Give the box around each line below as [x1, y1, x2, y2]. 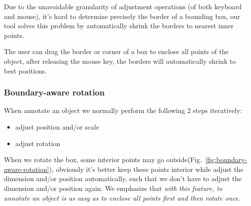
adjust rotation [15, 138, 60, 148]
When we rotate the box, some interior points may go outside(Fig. [4, 154, 202, 165]
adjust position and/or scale [15, 121, 99, 131]
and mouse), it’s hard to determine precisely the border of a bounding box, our [4, 11, 240, 21]
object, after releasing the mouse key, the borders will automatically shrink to [4, 56, 236, 66]
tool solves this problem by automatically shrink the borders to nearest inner [4, 20, 234, 31]
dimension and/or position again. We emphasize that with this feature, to [4, 183, 223, 193]
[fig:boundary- [205, 154, 247, 165]
